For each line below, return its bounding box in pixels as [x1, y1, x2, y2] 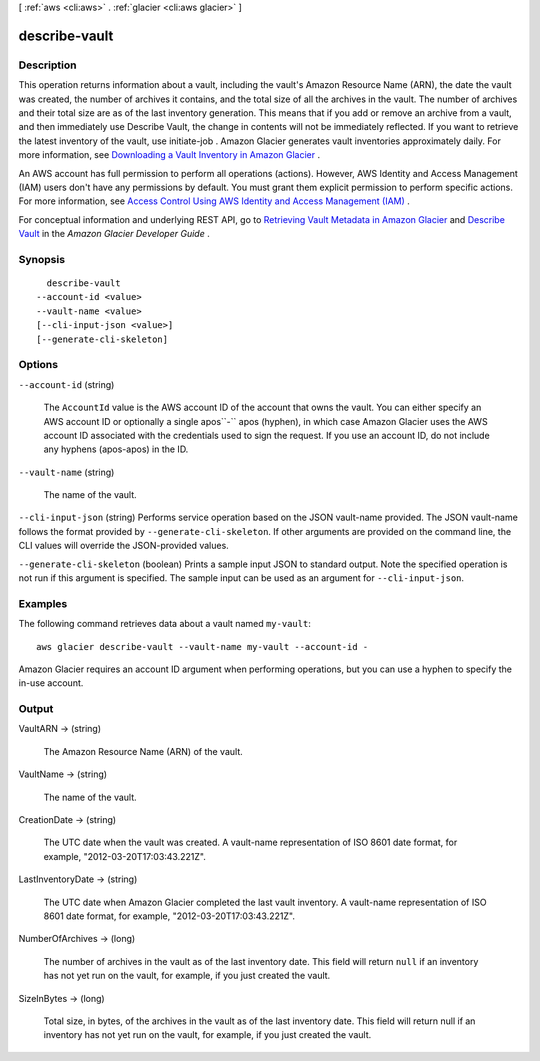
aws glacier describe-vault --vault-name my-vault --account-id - [36, 641, 369, 652]
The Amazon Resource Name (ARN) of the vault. [43, 745, 244, 757]
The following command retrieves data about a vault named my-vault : [18, 618, 312, 630]
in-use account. [18, 677, 84, 689]
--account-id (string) [18, 378, 115, 390]
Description [18, 58, 77, 72]
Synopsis [18, 252, 65, 266]
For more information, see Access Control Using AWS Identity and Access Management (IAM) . [18, 195, 410, 207]
